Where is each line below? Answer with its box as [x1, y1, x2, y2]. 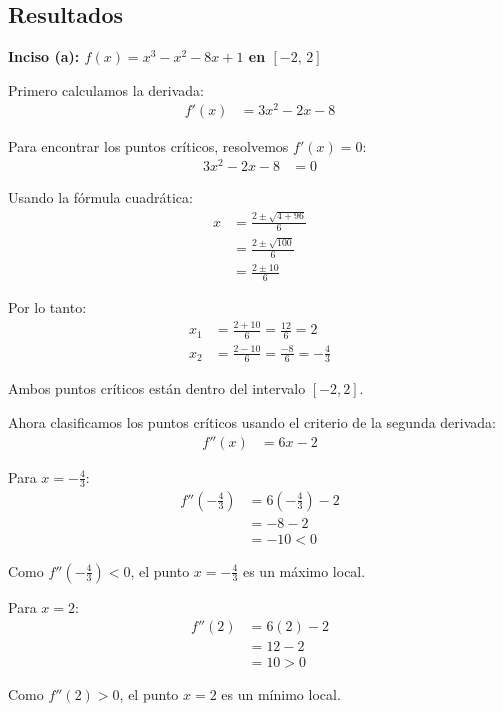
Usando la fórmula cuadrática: [8, 187, 193, 208]
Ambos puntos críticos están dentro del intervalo [8, 378, 306, 399]
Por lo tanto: [8, 297, 87, 318]
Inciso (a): [8, 46, 80, 67]
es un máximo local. [242, 560, 366, 581]
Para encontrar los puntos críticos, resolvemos [8, 135, 289, 156]
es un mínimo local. [221, 684, 341, 705]
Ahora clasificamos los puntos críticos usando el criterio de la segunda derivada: [8, 412, 496, 433]
